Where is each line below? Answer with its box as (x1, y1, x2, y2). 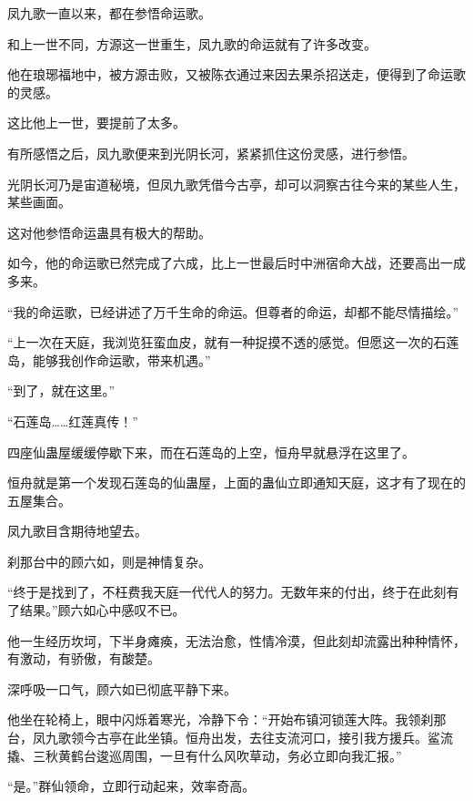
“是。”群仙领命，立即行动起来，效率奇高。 (7, 776, 256, 796)
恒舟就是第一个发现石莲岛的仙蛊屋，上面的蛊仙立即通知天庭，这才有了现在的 (7, 473, 466, 492)
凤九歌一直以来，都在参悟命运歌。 (7, 4, 211, 22)
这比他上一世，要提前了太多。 (7, 113, 186, 132)
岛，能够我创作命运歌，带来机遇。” (7, 350, 211, 369)
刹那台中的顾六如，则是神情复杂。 (7, 551, 211, 570)
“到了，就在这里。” (7, 381, 116, 400)
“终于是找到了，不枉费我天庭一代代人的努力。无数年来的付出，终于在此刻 (7, 582, 447, 601)
